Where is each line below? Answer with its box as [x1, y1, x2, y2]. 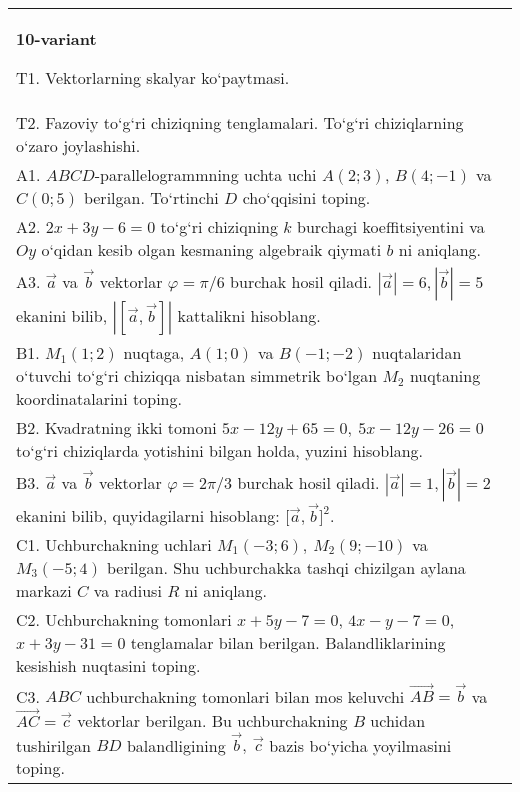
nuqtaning [409, 364, 481, 387]
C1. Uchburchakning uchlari [16, 532, 212, 556]
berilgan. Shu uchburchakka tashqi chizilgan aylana [106, 555, 466, 579]
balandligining [126, 733, 226, 757]
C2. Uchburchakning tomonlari [16, 607, 232, 631]
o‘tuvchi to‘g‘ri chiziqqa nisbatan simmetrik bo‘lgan [16, 364, 378, 387]
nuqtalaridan [372, 341, 462, 364]
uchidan [370, 708, 426, 732]
